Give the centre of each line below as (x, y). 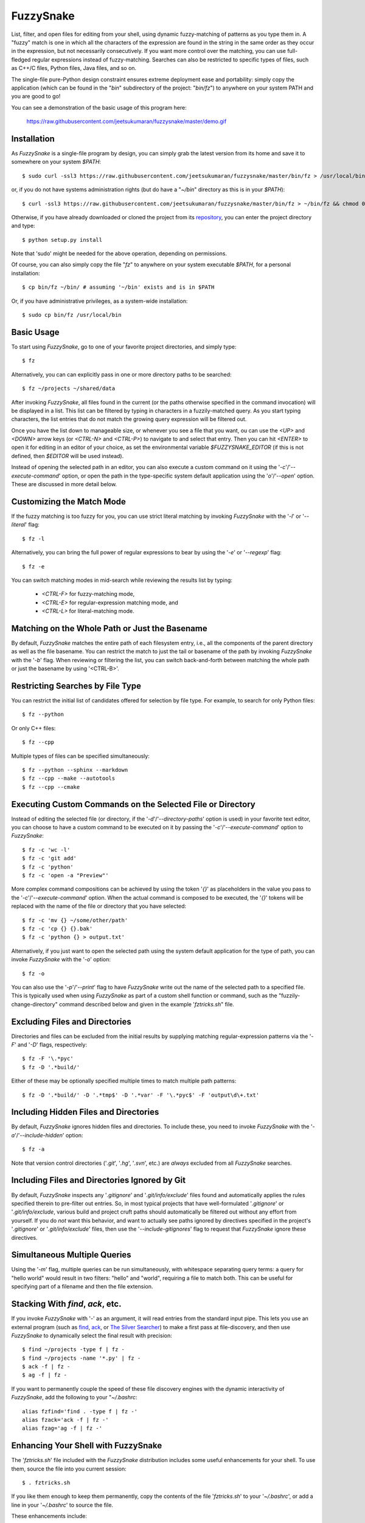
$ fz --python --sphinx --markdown (75, 770)
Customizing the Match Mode (68, 502)
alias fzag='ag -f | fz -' (62, 1428)
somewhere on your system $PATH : (56, 162)
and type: (23, 226)
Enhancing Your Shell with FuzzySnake (87, 1446)
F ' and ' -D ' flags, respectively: (49, 1045)
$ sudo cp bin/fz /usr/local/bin (72, 315)
